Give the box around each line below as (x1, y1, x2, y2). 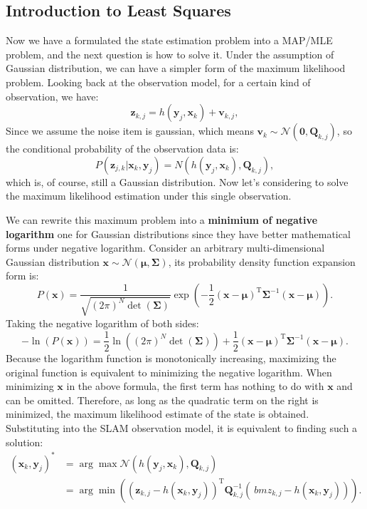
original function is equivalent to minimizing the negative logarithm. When (6, 364, 332, 379)
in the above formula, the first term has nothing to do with (66, 379, 324, 394)
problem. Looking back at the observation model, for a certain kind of (6, 74, 311, 89)
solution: (6, 434, 43, 449)
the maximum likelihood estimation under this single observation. (6, 188, 292, 203)
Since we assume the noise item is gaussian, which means (6, 123, 254, 138)
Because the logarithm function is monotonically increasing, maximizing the (6, 350, 336, 365)
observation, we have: (6, 88, 99, 103)
